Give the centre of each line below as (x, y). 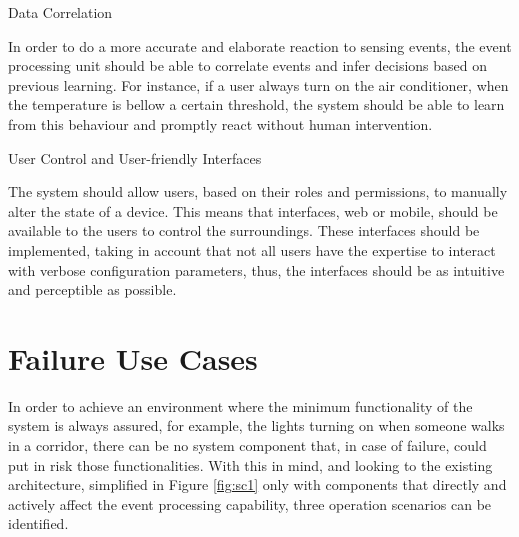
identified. (38, 523)
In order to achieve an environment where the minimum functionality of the (240, 405)
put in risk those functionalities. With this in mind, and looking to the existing (250, 464)
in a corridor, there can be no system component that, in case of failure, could (247, 445)
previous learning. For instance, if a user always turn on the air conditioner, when (258, 84)
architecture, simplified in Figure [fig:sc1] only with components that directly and (257, 484)
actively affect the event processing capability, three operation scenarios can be (250, 503)
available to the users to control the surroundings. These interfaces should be (244, 230)
